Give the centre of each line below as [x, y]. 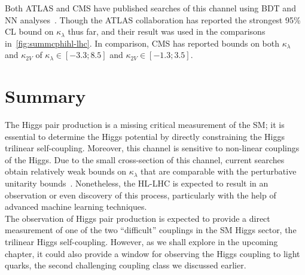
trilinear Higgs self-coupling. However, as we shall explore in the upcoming [141, 242]
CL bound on [29, 31]
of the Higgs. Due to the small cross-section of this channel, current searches [145, 159]
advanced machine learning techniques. [76, 207]
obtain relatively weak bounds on [66, 171]
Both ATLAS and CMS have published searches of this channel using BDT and [150, 8]
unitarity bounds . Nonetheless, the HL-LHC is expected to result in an [137, 183]
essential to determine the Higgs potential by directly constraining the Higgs [145, 136]
